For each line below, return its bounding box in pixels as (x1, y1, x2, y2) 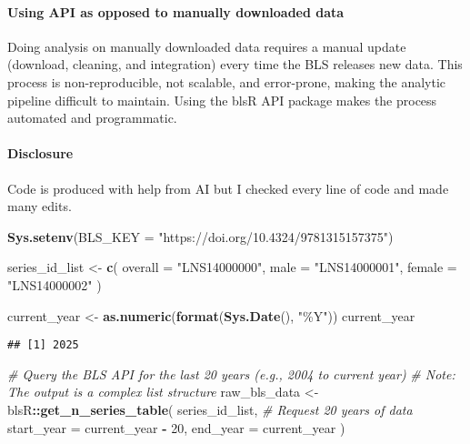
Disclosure (7, 144, 74, 163)
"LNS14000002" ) (7, 275, 102, 294)
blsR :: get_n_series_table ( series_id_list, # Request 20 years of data (7, 399, 413, 419)
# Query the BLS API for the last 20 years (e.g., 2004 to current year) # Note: (7, 364, 455, 383)
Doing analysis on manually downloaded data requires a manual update (7, 36, 406, 55)
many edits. (7, 197, 72, 216)
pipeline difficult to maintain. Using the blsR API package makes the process (7, 90, 437, 109)
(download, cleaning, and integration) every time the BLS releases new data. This (7, 55, 463, 74)
